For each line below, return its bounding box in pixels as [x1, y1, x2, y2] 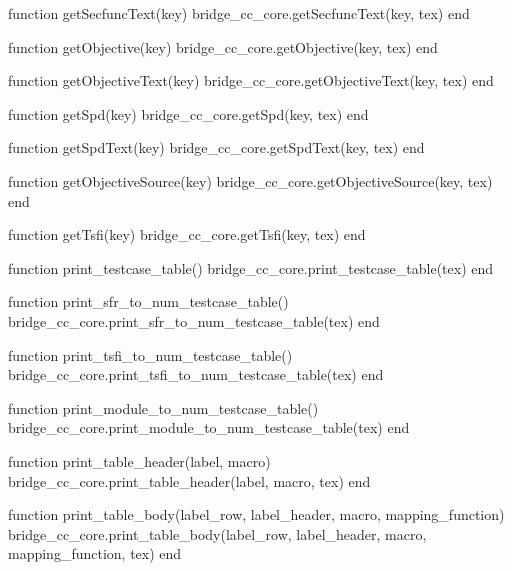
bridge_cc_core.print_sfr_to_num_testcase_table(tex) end [8, 310, 380, 331]
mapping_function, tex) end [8, 543, 182, 564]
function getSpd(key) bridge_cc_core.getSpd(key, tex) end [8, 103, 369, 124]
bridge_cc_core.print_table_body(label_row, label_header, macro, [8, 523, 427, 544]
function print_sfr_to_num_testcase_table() [8, 291, 289, 312]
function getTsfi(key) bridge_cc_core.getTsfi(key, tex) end [8, 224, 366, 245]
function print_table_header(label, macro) [8, 450, 271, 471]
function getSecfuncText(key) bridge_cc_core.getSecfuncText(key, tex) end [8, 3, 470, 23]
